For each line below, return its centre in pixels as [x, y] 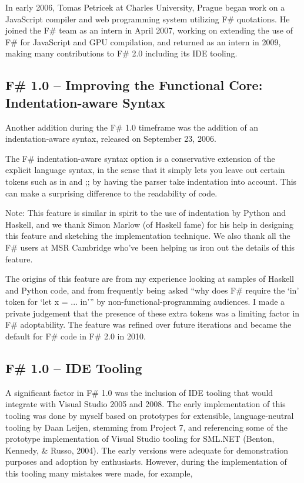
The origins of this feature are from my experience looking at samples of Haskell [150, 279]
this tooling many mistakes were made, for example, [99, 473]
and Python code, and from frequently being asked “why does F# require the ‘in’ [152, 290]
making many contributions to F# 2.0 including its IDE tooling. [121, 53]
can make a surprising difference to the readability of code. [111, 193]
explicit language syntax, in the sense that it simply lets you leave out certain [145, 170]
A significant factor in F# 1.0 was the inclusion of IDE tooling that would [139, 392]
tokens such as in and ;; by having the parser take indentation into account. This [151, 181]
